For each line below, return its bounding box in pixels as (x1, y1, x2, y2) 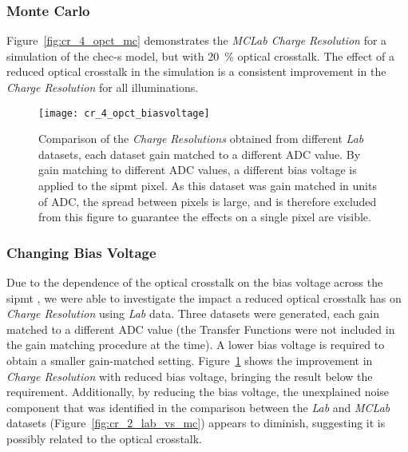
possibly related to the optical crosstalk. (6, 430, 202, 446)
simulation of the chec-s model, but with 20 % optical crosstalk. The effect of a (6, 47, 395, 64)
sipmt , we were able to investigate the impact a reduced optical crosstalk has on (6, 289, 402, 306)
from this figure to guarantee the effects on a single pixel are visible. (38, 208, 371, 225)
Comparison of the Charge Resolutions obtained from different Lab (38, 130, 364, 147)
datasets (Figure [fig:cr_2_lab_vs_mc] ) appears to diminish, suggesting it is (6, 414, 386, 431)
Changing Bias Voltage (6, 242, 156, 262)
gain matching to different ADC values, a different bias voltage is (38, 161, 357, 178)
